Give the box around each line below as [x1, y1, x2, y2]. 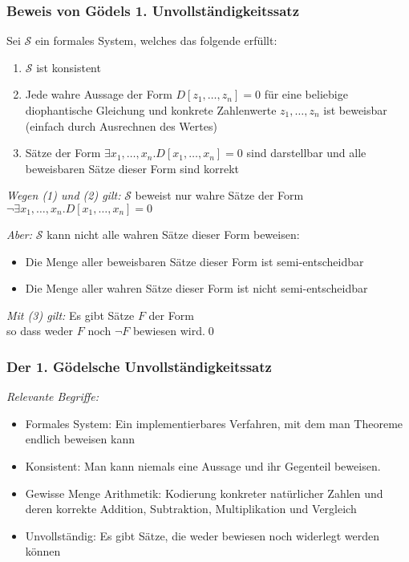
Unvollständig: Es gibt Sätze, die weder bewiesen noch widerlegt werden [25, 527, 379, 544]
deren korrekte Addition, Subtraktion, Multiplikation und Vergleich [25, 500, 357, 517]
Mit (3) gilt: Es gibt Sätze [6, 306, 135, 323]
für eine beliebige [264, 86, 348, 103]
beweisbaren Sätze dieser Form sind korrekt [25, 160, 240, 176]
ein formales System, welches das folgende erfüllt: [34, 32, 277, 49]
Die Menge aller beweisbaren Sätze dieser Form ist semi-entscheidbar [25, 253, 364, 269]
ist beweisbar [323, 102, 387, 118]
